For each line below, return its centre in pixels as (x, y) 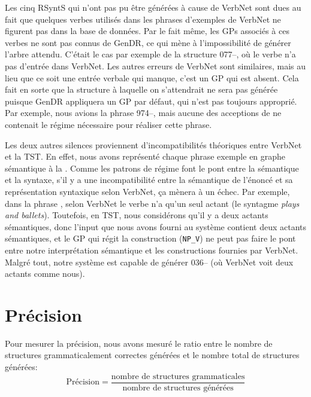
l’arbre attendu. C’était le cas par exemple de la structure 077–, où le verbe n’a (150, 54)
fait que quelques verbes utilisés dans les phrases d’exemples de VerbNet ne (143, 19)
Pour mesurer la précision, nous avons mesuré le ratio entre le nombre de (139, 343)
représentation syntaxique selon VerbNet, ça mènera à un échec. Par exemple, (147, 191)
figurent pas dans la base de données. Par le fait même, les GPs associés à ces (147, 31)
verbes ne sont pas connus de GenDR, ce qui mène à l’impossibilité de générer (148, 42)
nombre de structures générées (178, 388)
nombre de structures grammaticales (178, 376)
